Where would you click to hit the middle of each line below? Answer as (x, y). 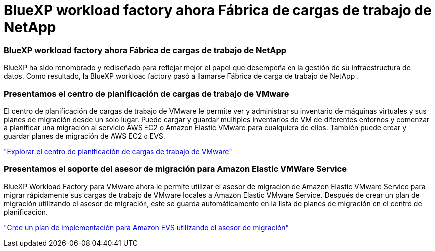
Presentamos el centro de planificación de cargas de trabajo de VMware (146, 93)
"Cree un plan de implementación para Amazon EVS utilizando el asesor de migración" (146, 227)
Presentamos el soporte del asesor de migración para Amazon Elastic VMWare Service (175, 169)
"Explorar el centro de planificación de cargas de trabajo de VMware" (118, 151)
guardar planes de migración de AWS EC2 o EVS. (85, 136)
